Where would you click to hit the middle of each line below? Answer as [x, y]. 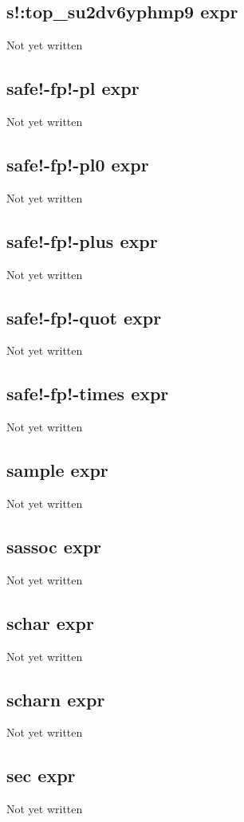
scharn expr [56, 699]
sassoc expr [54, 546]
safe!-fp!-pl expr [73, 88]
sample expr [57, 470]
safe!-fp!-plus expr [82, 240]
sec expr [41, 775]
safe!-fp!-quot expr [84, 317]
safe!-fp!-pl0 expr [78, 164]
